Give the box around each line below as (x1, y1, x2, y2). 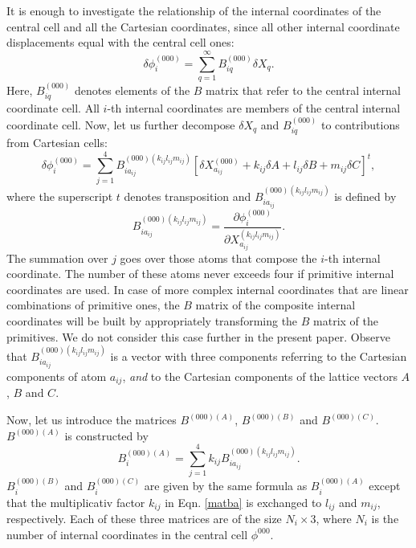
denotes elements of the (74, 81, 190, 98)
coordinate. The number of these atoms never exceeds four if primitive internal (6, 265, 394, 282)
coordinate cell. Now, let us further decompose (6, 116, 235, 133)
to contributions (320, 116, 400, 133)
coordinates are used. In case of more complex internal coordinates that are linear (6, 280, 409, 297)
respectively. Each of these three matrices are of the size (6, 510, 282, 527)
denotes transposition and (124, 187, 251, 204)
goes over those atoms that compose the (120, 249, 317, 266)
